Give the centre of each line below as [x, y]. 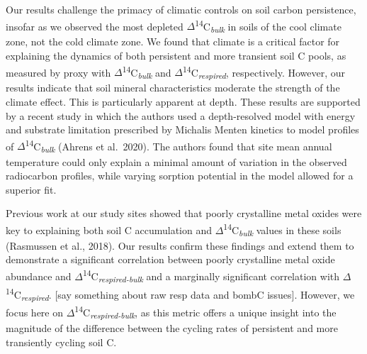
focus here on [35, 312]
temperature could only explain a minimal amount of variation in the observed [176, 161]
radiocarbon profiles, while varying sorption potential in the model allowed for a [180, 176]
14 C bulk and [147, 72]
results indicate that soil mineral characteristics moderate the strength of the [173, 88]
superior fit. [31, 189]
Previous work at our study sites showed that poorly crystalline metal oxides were [184, 213]
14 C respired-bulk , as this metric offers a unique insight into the [205, 312]
